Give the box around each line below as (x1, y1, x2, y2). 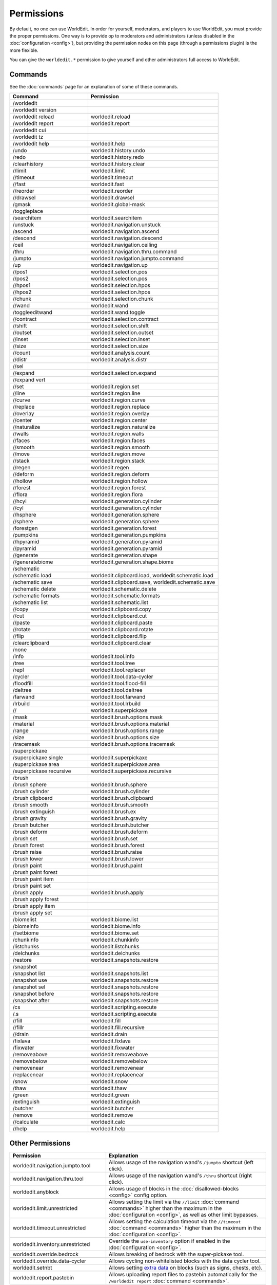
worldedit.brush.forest (90, 842, 145, 849)
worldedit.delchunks (90, 950, 141, 957)
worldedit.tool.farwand (90, 693, 146, 701)
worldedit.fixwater (90, 1044, 135, 1051)
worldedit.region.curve (90, 396, 146, 403)
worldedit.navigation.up (90, 262, 148, 269)
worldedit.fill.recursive (90, 1024, 145, 1031)
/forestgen (12, 525, 38, 532)
